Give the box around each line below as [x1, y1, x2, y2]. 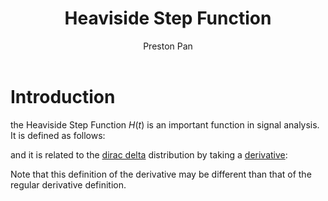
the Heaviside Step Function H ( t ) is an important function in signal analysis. [10, 118, 320, 131]
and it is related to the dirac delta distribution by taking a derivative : [10, 148, 288, 161]
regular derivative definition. [10, 178, 127, 191]
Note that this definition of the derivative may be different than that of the [10, 168, 312, 180]
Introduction [10, 85, 116, 108]
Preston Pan [143, 40, 193, 52]
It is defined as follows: [10, 129, 106, 141]
